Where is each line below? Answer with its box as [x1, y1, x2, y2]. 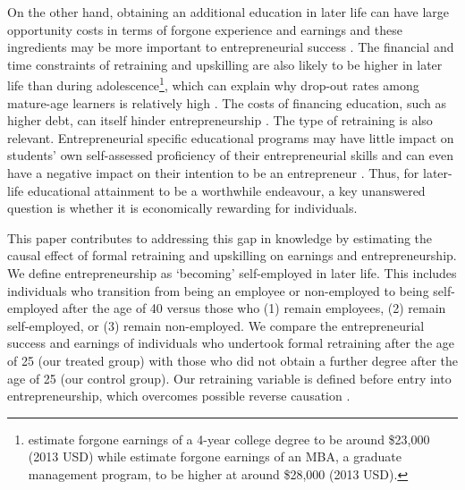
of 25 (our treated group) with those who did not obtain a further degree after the [7, 351, 458, 369]
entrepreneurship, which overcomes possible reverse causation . [7, 386, 351, 405]
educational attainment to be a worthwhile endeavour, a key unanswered [27, 181, 426, 199]
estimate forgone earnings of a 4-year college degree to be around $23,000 [28, 429, 430, 448]
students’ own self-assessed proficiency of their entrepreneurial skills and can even [7, 146, 454, 165]
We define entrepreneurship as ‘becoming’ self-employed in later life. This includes [7, 263, 457, 282]
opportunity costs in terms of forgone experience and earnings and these [7, 20, 402, 38]
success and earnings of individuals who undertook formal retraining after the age [7, 334, 454, 352]
